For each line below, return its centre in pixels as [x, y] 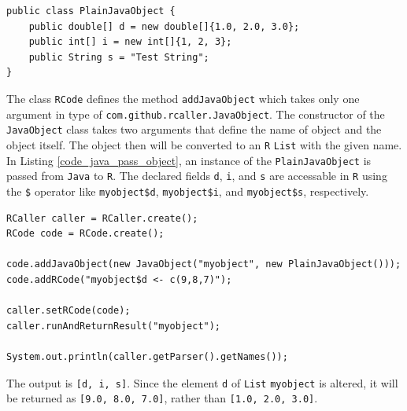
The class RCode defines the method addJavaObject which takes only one [183, 98]
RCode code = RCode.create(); [85, 234]
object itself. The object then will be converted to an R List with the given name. [204, 144]
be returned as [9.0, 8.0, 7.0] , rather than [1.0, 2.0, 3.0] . [162, 398]
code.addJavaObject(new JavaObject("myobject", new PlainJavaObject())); [204, 264]
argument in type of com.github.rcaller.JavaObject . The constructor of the [196, 114]
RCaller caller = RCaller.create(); [102, 218]
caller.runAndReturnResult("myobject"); [114, 326]
